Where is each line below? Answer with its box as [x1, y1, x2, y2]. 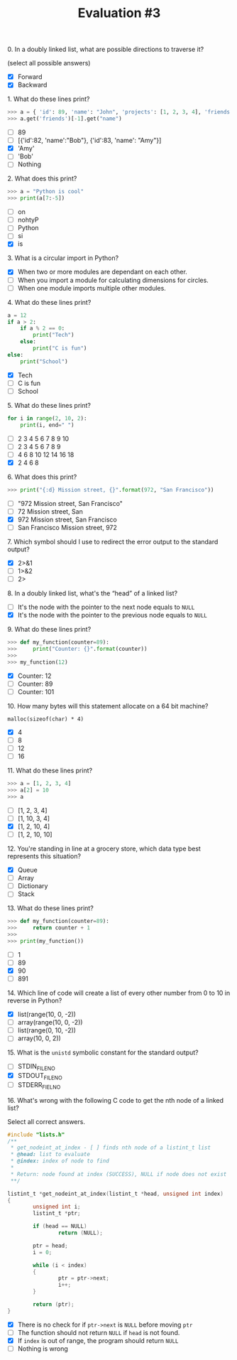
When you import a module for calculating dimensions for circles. [17, 276, 209, 284]
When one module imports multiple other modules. [17, 284, 167, 292]
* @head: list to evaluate [10, 1151, 91, 1158]
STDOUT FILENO [17, 1072, 62, 1081]
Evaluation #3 [77, 5, 161, 21]
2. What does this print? [7, 174, 77, 183]
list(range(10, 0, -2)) [17, 1010, 77, 1019]
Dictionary [17, 882, 48, 890]
